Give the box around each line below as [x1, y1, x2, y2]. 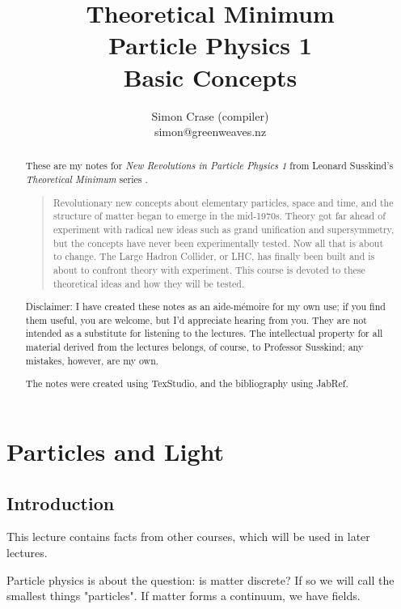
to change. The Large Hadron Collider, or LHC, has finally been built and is [53, 249, 375, 263]
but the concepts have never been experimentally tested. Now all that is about [53, 236, 384, 249]
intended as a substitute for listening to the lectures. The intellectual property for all [25, 326, 383, 340]
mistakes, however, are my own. [25, 353, 159, 367]
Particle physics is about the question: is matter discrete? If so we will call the [6, 571, 395, 588]
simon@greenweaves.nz [154, 123, 267, 140]
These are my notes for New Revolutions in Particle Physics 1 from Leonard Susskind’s [25, 159, 394, 172]
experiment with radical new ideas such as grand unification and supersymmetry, [53, 223, 395, 236]
